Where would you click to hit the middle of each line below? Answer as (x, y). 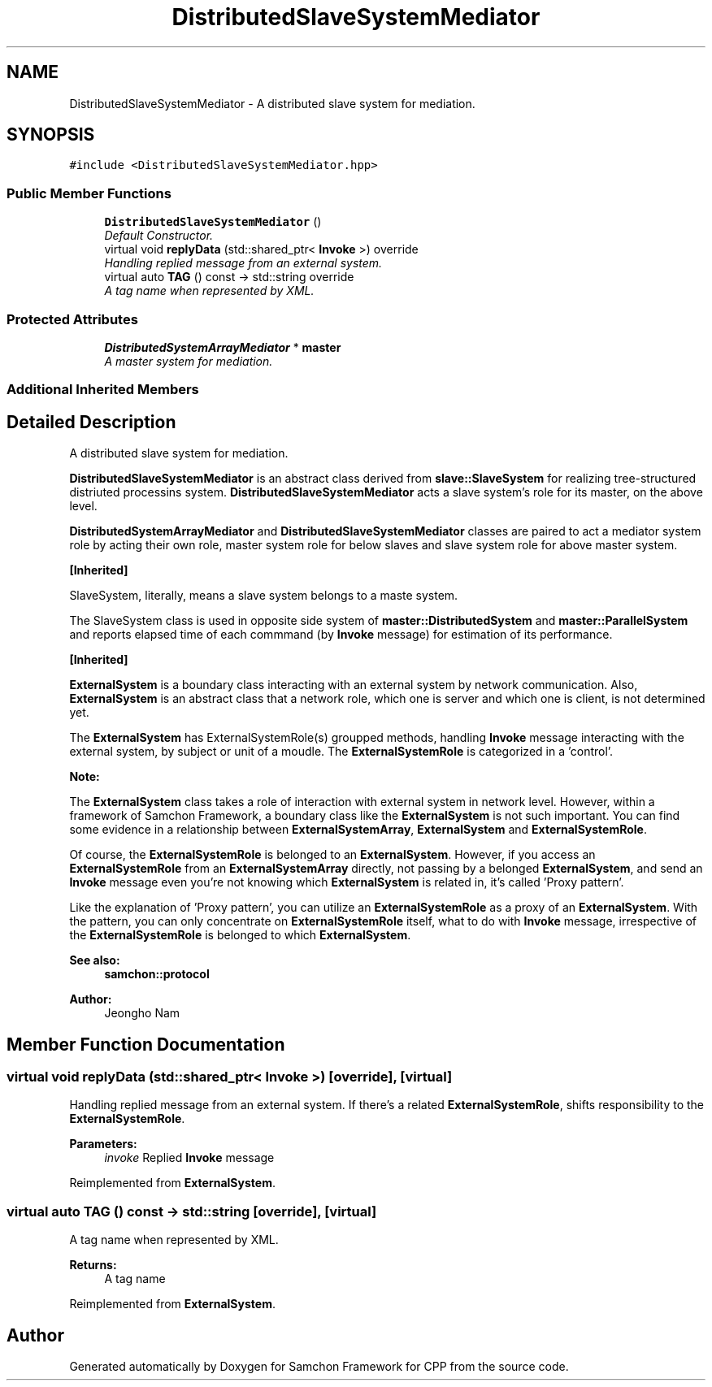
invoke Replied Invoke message (189, 1158)
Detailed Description (91, 422)
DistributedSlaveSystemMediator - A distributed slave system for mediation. (272, 103)
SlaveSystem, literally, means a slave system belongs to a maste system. (264, 596)
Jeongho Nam (142, 1013)
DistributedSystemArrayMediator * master (223, 347)
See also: (95, 960)
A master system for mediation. (189, 361)
